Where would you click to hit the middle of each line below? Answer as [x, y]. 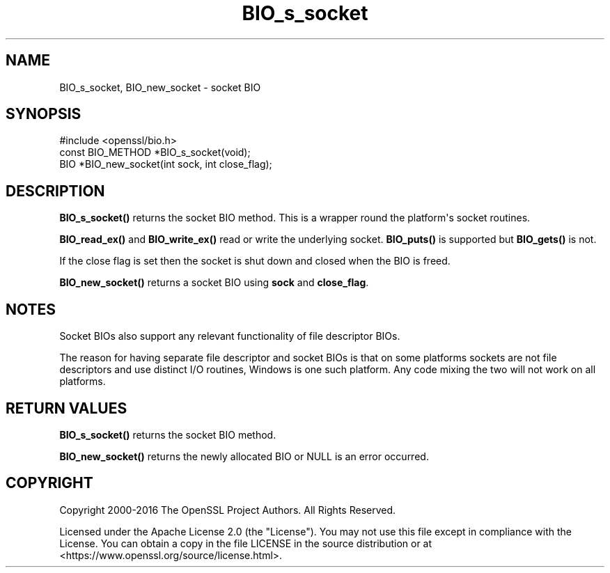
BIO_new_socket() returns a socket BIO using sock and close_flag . [214, 283]
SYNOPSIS [44, 114]
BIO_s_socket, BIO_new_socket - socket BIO [160, 87]
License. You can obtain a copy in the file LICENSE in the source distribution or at [246, 543]
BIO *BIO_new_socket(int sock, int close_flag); [166, 164]
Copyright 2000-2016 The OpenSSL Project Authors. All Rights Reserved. [228, 510]
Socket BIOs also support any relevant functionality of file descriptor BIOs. [230, 336]
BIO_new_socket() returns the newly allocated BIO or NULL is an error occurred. [244, 456]
